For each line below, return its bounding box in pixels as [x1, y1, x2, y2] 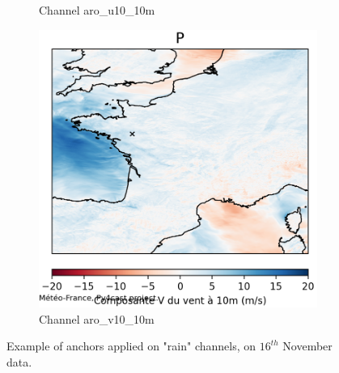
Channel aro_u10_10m [39, 2, 155, 18]
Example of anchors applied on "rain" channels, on [6, 337, 256, 354]
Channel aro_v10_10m [39, 310, 155, 327]
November [282, 337, 333, 354]
